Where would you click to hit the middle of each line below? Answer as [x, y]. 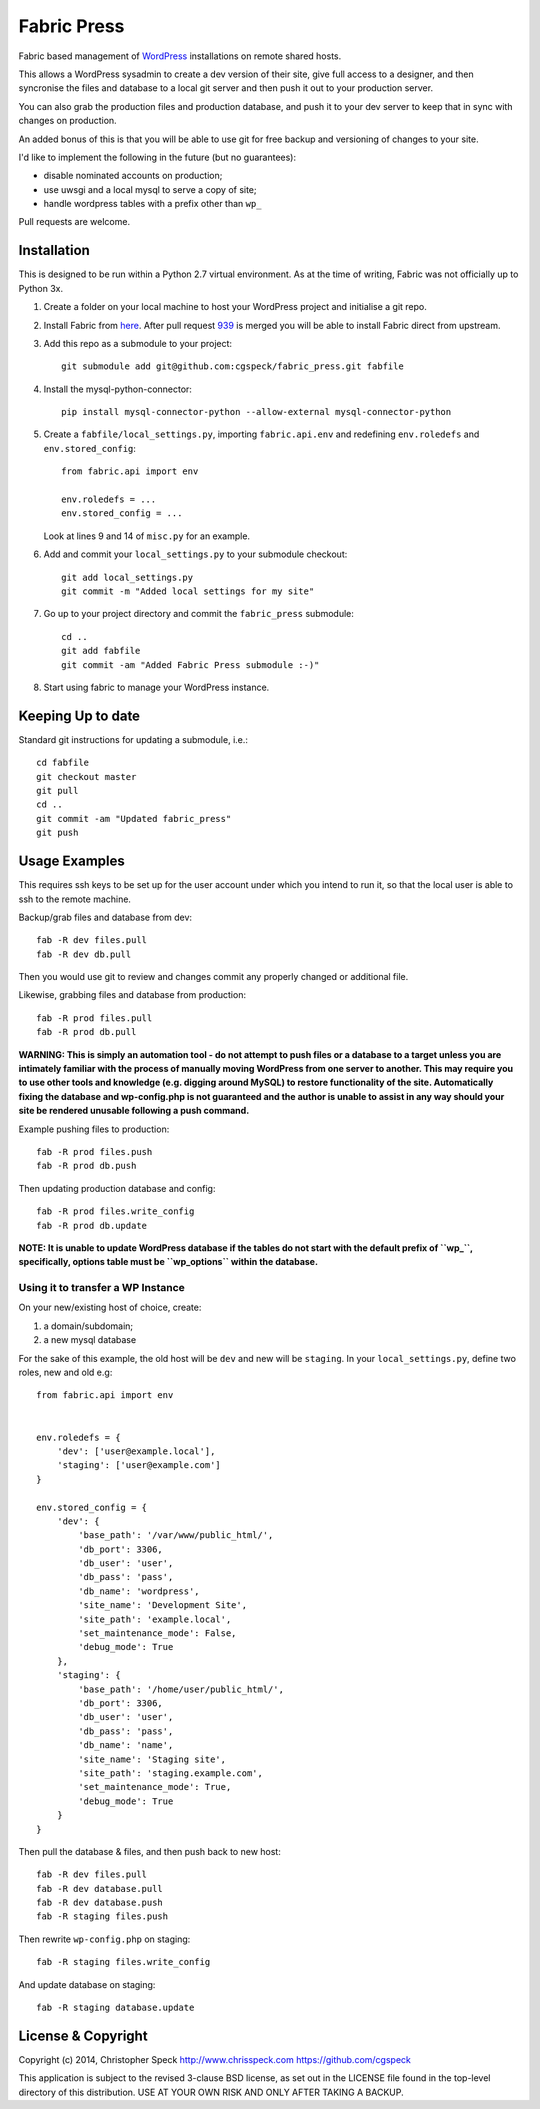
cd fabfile [63, 763]
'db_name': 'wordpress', [139, 1591]
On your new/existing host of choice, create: [110, 1307]
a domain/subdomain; [88, 1326]
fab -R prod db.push [86, 1166]
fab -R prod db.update [92, 1225]
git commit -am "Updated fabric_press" [134, 818]
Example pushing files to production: [94, 1129]
